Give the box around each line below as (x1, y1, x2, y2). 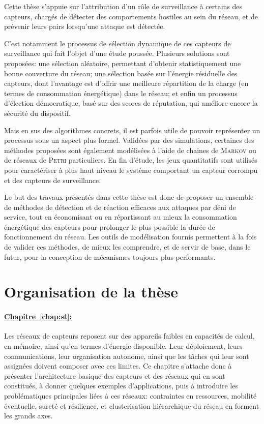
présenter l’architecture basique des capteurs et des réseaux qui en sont (4, 370, 225, 381)
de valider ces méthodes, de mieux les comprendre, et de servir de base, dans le (4, 241, 251, 252)
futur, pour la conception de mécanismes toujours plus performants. (4, 251, 216, 262)
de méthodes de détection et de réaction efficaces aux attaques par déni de (4, 201, 236, 212)
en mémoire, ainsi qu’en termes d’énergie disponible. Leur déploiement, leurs (4, 341, 243, 351)
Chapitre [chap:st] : (4, 311, 72, 322)
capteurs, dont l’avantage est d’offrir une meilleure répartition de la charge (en (4, 78, 249, 88)
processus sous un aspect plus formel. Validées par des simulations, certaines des (4, 135, 254, 145)
